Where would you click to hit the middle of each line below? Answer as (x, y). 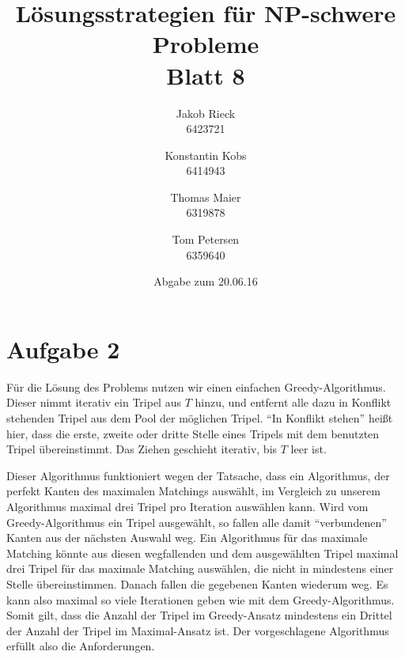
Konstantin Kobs (206, 155)
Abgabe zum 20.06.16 (206, 281)
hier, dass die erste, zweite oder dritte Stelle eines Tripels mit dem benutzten (193, 433)
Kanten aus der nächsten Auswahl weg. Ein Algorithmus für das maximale (187, 538)
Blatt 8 (206, 75)
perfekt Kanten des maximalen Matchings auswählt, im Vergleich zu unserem (193, 491)
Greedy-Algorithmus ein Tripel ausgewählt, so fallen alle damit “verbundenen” (197, 522)
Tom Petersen (206, 239)
